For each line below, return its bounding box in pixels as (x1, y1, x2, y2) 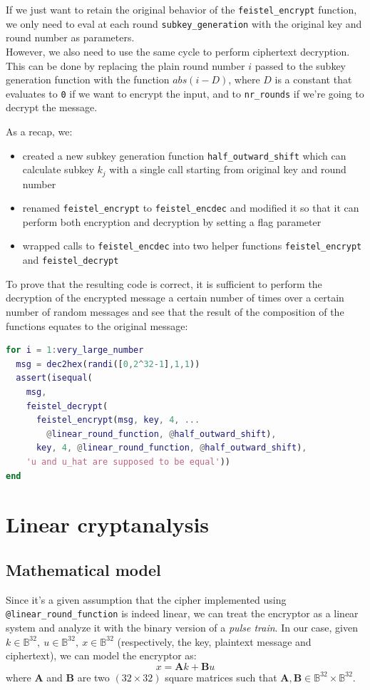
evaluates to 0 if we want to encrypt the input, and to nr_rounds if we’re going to (6, 86, 364, 101)
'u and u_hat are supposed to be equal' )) (26, 456, 231, 467)
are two (77, 669, 110, 684)
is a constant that (274, 72, 352, 87)
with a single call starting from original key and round (109, 162, 346, 177)
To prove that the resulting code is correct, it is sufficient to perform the (6, 276, 322, 291)
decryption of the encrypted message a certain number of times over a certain (6, 290, 344, 305)
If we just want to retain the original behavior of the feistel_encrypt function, (6, 2, 357, 16)
